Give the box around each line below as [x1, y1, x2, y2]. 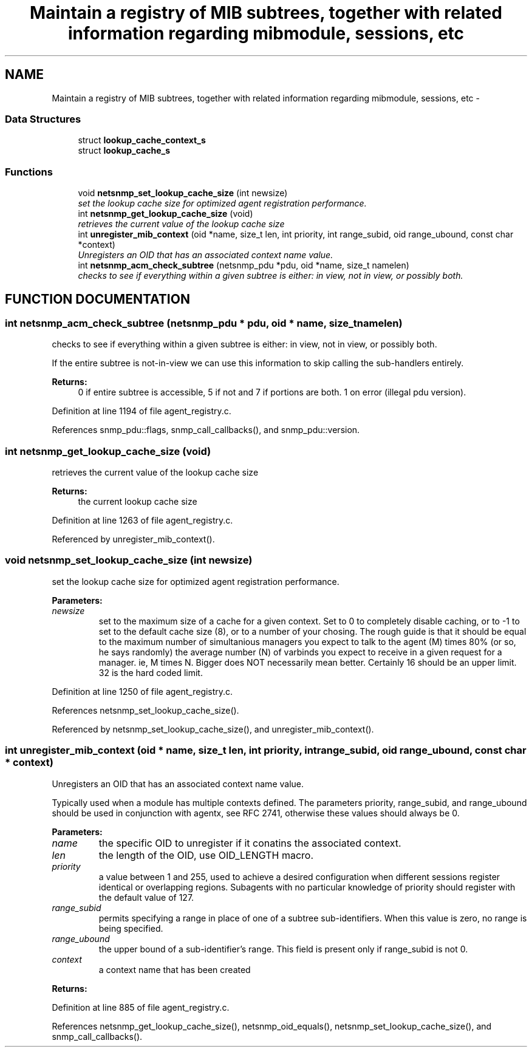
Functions [5, 165, 53, 178]
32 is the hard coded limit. [98, 667, 203, 678]
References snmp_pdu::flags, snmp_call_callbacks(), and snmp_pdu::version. [52, 425, 360, 435]
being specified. [98, 923, 163, 934]
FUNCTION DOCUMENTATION [5, 291, 190, 307]
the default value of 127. [98, 892, 194, 903]
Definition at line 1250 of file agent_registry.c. [52, 686, 233, 697]
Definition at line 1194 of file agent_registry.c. [52, 406, 231, 417]
